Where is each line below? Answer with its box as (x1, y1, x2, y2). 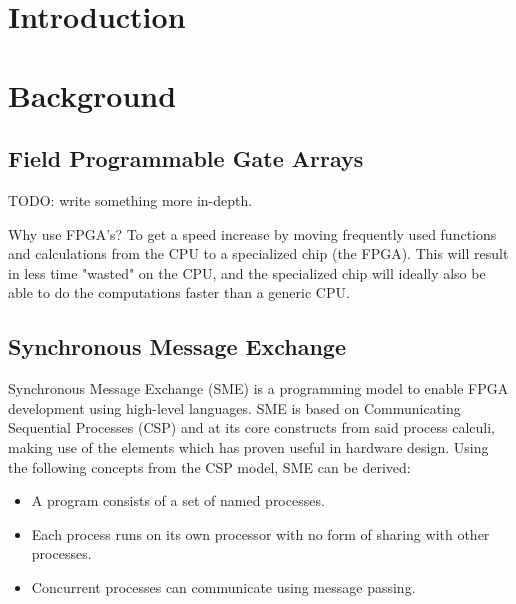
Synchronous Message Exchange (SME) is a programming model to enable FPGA (8, 378, 509, 399)
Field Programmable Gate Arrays (8, 143, 364, 174)
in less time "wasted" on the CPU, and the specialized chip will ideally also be (8, 262, 486, 283)
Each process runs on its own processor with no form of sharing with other (31, 523, 490, 544)
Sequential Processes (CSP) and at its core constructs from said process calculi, (8, 417, 495, 438)
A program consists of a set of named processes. (31, 490, 325, 511)
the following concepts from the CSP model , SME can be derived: (8, 456, 411, 477)
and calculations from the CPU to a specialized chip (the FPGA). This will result (8, 243, 509, 264)
